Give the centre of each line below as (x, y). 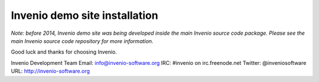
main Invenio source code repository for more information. (82, 41)
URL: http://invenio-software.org (51, 71)
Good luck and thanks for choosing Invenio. (64, 52)
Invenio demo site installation (85, 15)
